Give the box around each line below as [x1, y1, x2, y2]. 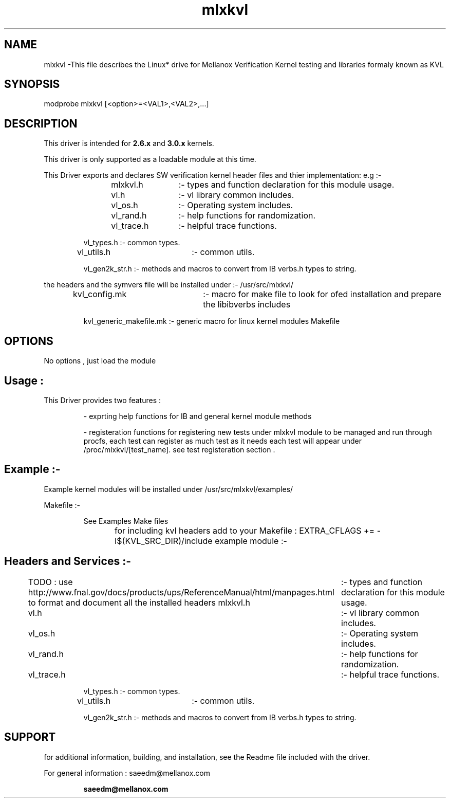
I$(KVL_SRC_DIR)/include [115, 535, 213, 546]
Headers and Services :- [4, 555, 131, 568]
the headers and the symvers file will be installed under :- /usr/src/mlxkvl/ [44, 280, 293, 289]
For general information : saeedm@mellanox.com [44, 768, 211, 777]
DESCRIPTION [4, 117, 78, 130]
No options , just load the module [44, 356, 156, 366]
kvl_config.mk [73, 289, 127, 300]
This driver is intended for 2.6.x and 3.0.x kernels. [44, 139, 214, 148]
